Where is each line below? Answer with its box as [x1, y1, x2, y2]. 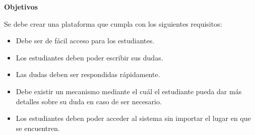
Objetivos [4, 2, 38, 12]
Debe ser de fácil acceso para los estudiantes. [16, 35, 155, 46]
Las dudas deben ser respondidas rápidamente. [16, 69, 160, 80]
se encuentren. [16, 122, 60, 133]
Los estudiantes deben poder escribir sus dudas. [16, 52, 163, 62]
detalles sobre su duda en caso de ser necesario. [16, 96, 162, 106]
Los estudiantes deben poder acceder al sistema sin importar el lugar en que [16, 113, 251, 123]
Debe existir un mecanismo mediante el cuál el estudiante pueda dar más [16, 86, 242, 96]
